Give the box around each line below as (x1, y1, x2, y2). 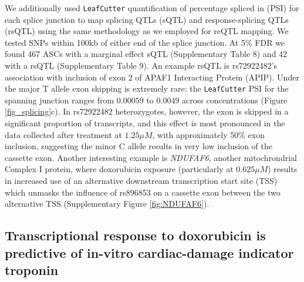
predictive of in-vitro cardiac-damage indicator (5, 243, 294, 261)
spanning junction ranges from (5, 93, 114, 106)
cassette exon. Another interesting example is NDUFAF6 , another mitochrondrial (5, 151, 297, 163)
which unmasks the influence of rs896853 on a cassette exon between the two (5, 186, 281, 198)
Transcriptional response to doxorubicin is (5, 226, 266, 244)
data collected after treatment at (5, 128, 122, 140)
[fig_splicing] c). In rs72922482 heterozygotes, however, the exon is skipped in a (5, 105, 289, 117)
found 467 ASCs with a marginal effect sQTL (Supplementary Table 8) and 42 (5, 48, 288, 60)
